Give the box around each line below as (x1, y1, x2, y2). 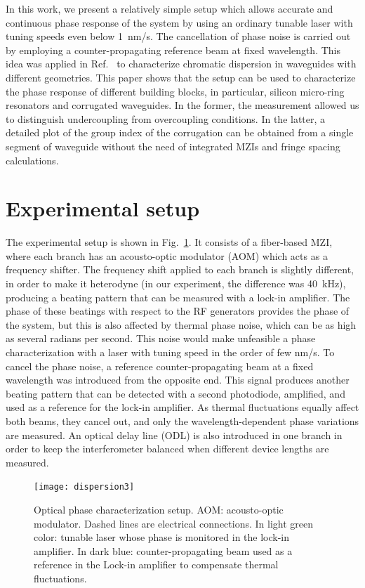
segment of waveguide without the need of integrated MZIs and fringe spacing (6, 138, 340, 153)
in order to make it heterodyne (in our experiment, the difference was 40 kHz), (6, 276, 346, 291)
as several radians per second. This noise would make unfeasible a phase (6, 331, 316, 346)
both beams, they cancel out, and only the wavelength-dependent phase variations (6, 413, 359, 428)
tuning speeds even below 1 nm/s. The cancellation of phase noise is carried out (6, 29, 351, 44)
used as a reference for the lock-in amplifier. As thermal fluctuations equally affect (6, 400, 359, 414)
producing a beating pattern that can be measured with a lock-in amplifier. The (6, 289, 350, 304)
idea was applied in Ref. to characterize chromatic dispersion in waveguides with (6, 56, 357, 71)
